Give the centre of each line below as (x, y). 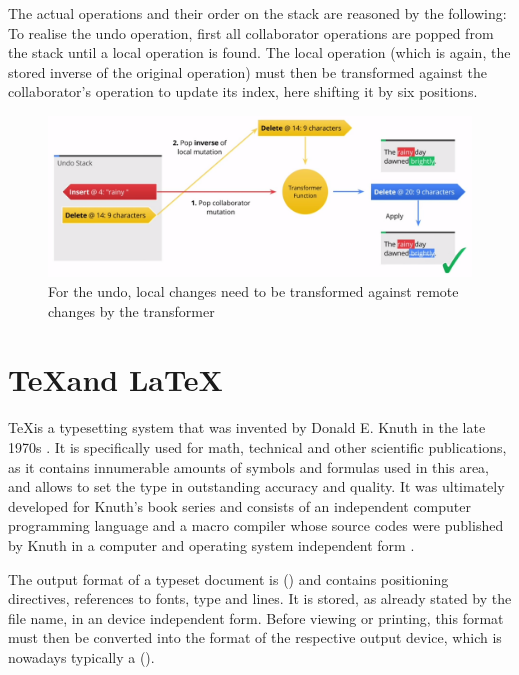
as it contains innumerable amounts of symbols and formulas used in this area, (249, 466)
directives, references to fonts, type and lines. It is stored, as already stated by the (260, 598)
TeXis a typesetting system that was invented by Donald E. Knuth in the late (247, 427)
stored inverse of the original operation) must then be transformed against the (247, 71)
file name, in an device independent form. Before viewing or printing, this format (256, 617)
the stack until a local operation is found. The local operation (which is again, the (259, 52)
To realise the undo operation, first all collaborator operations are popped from (251, 32)
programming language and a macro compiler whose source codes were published (256, 525)
